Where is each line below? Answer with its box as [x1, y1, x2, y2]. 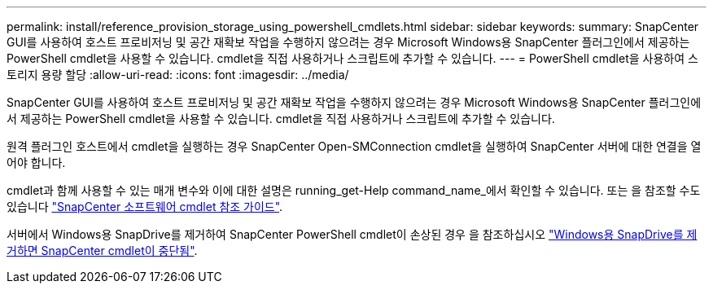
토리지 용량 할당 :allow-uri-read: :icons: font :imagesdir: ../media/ [7, 68, 349, 81]
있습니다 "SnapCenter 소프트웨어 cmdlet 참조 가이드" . [7, 200, 283, 213]
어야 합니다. [7, 156, 66, 169]
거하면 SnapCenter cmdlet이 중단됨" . [7, 244, 198, 257]
